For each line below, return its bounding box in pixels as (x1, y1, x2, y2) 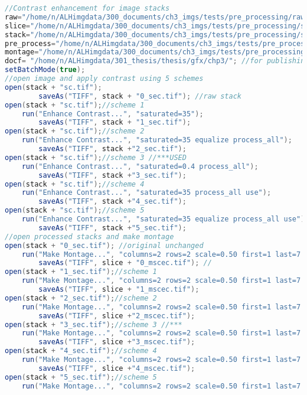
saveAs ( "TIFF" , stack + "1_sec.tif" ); (38, 118, 191, 127)
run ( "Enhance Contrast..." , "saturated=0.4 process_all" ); (21, 162, 259, 171)
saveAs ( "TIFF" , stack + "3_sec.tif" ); (38, 171, 187, 179)
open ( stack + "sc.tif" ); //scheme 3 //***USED (5, 153, 187, 162)
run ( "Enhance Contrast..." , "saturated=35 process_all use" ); (21, 188, 272, 197)
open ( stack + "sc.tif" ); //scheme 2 (5, 127, 145, 136)
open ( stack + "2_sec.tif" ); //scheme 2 (5, 293, 157, 302)
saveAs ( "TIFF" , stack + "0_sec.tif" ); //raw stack (38, 92, 241, 100)
